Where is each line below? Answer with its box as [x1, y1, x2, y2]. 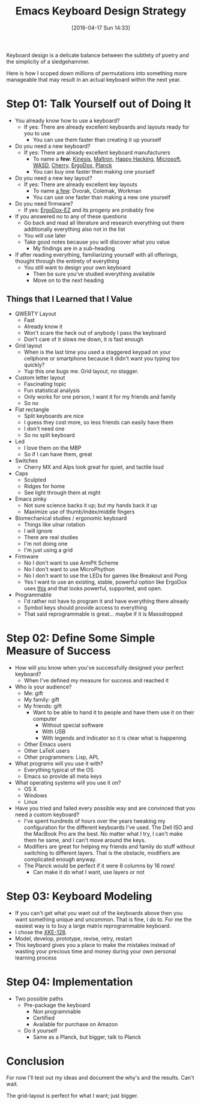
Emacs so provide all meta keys [23, 773, 102, 780]
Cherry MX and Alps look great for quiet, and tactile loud [23, 463, 164, 470]
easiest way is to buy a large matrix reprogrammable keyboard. [14, 922, 171, 929]
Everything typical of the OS [23, 766, 94, 773]
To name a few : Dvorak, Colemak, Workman [32, 187, 142, 194]
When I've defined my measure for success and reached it [23, 676, 169, 684]
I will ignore [23, 527, 53, 534]
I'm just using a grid [23, 546, 73, 554]
